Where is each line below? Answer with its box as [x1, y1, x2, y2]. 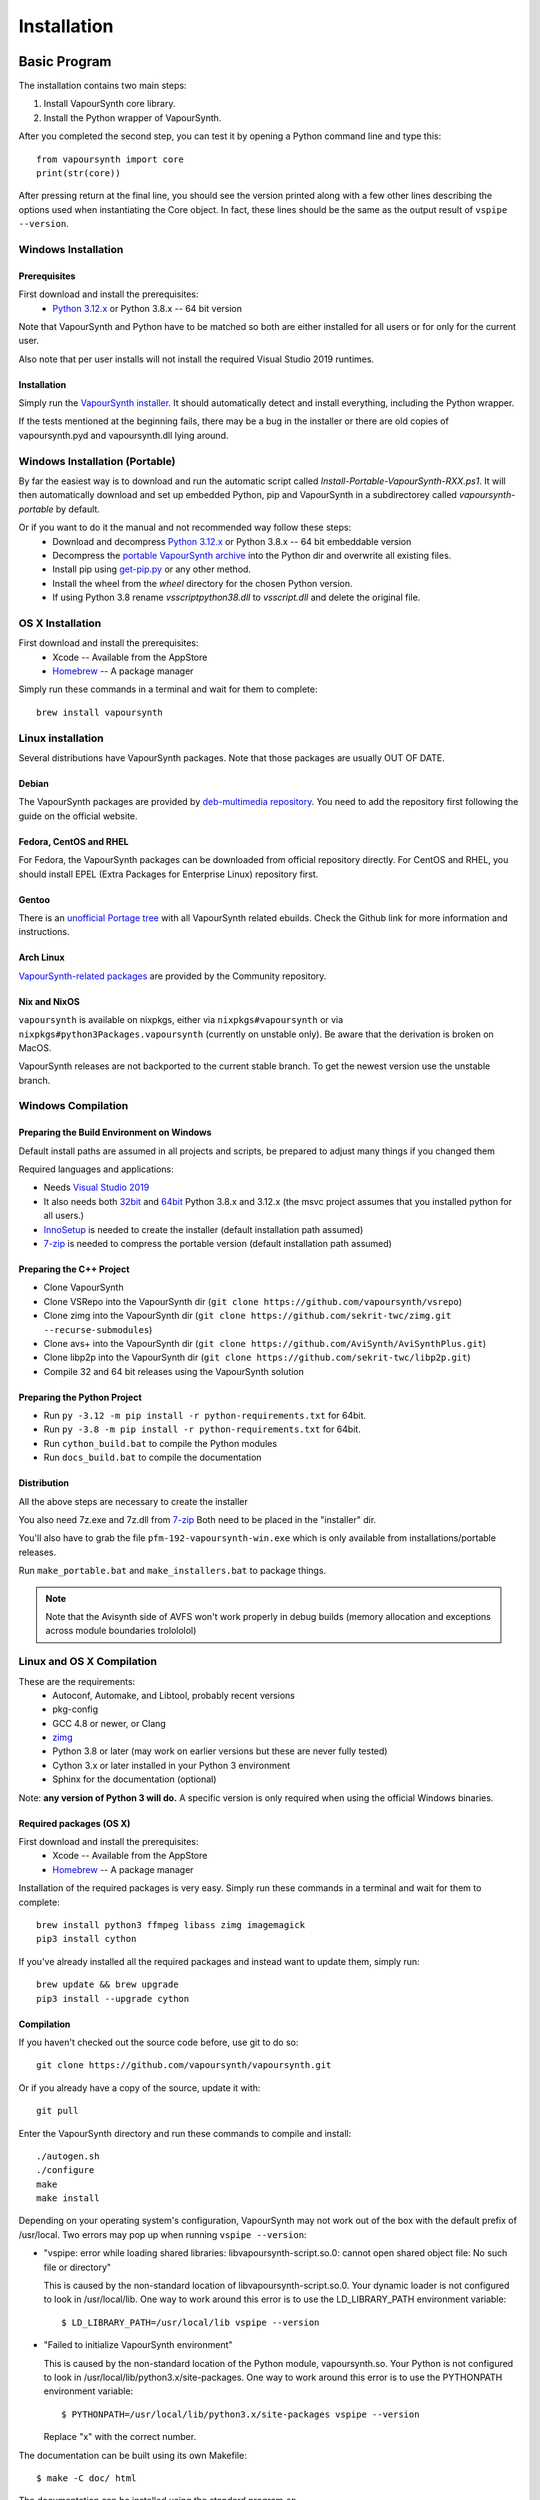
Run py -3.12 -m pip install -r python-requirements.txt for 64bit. [43, 1410, 367, 1422]
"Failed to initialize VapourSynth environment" [43, 2339, 234, 2351]
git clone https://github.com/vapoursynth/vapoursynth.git [36, 2060, 332, 2071]
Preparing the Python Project [18, 1391, 142, 1403]
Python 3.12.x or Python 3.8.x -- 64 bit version [52, 302, 243, 314]
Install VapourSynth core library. [43, 98, 176, 110]
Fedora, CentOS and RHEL [18, 835, 129, 847]
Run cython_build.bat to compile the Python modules [43, 1437, 278, 1449]
